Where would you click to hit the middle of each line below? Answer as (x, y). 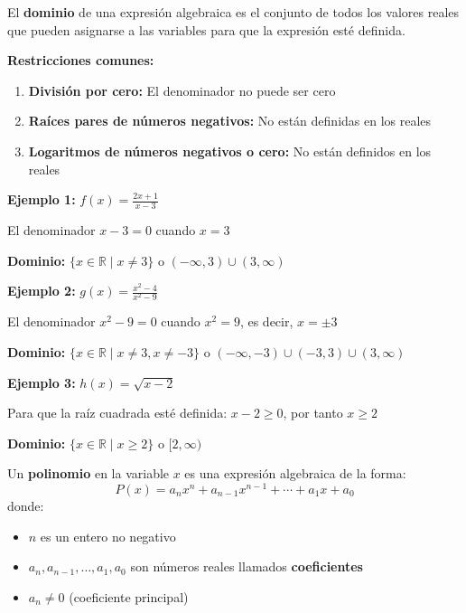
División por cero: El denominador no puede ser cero (182, 90)
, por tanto (313, 413)
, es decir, (266, 321)
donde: (26, 505)
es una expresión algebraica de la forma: (295, 473)
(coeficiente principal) (129, 596)
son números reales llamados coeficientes (247, 566)
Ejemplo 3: (42, 382)
